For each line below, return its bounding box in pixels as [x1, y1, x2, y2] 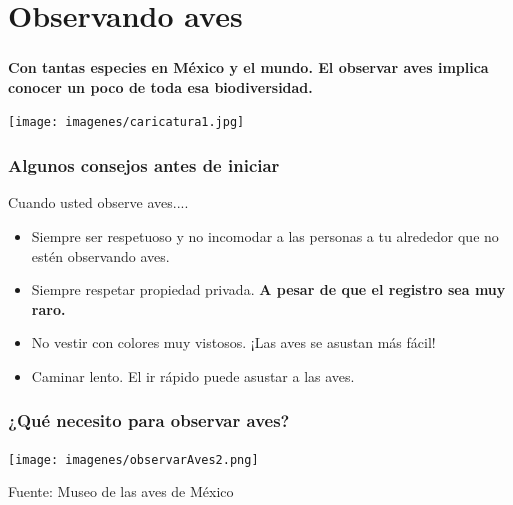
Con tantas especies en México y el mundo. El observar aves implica [8, 57, 489, 78]
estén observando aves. [31, 245, 170, 266]
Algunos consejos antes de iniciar [8, 153, 280, 178]
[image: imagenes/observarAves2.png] [8, 452, 259, 467]
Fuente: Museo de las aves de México [8, 481, 234, 502]
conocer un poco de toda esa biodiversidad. [8, 76, 313, 97]
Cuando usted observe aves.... [8, 192, 189, 213]
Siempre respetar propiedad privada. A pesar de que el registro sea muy [31, 279, 506, 300]
